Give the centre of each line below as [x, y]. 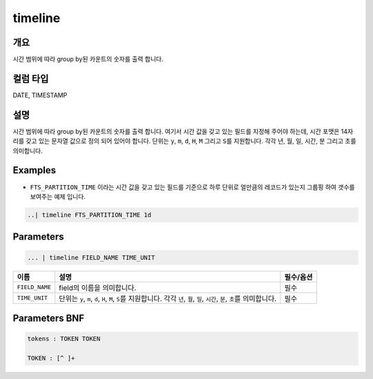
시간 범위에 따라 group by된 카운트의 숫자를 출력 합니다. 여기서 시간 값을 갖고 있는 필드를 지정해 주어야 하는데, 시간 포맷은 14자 [183, 131]
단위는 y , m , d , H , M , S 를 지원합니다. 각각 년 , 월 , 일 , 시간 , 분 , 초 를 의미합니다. [168, 298]
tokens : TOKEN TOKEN [64, 339]
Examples [35, 170]
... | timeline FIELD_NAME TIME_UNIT [91, 257]
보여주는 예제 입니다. [58, 196]
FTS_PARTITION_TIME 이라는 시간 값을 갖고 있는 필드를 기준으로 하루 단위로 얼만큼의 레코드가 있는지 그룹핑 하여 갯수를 [192, 187]
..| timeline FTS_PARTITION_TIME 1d [89, 215]
